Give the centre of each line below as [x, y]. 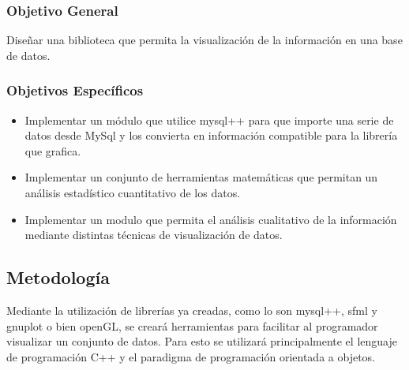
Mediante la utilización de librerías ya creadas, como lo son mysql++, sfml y [192, 310]
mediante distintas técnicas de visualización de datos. [154, 235]
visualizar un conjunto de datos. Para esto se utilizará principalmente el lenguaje [202, 341]
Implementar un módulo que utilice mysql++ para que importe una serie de [209, 120]
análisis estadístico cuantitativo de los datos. [133, 192]
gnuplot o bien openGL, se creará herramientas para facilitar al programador [192, 325]
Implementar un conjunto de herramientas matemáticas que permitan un [201, 177]
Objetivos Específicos [75, 90]
